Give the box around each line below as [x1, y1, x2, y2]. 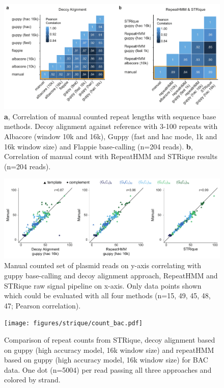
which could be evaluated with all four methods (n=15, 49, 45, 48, [4, 290, 211, 301]
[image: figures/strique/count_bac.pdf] [4, 320, 143, 327]
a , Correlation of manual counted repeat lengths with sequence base [4, 111, 216, 121]
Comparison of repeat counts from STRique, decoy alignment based [4, 334, 215, 345]
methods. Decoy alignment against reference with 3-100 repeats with [4, 121, 218, 132]
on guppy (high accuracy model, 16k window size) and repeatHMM [4, 344, 214, 355]
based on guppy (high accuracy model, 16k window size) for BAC [4, 354, 208, 365]
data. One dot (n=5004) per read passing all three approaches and [4, 364, 212, 375]
